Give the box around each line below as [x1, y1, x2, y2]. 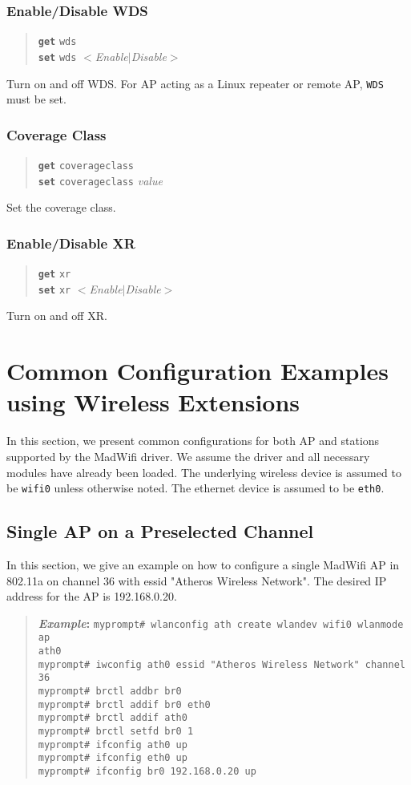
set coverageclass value [38, 172, 163, 188]
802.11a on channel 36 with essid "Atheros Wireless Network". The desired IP [6, 572, 387, 589]
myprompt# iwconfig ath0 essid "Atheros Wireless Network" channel [38, 658, 405, 670]
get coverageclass [38, 160, 135, 172]
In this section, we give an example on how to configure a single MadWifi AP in [6, 556, 400, 573]
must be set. [6, 91, 66, 107]
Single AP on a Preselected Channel [6, 519, 314, 544]
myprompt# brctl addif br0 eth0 [38, 698, 211, 710]
